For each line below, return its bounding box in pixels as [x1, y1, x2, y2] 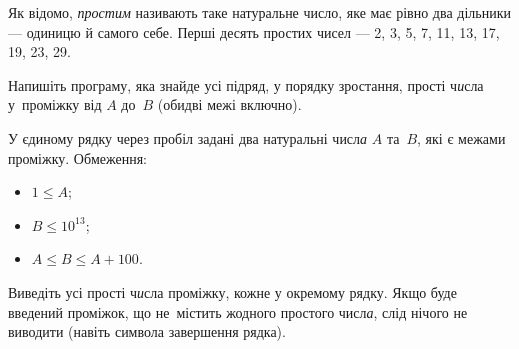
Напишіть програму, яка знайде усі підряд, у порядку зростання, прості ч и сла [8, 74, 484, 95]
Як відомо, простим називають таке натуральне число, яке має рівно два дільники [8, 2, 511, 22]
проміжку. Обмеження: [8, 147, 147, 168]
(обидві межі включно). [157, 94, 302, 115]
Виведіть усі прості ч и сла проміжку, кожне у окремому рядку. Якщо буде [8, 281, 457, 302]
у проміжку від [8, 94, 102, 115]
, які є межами [417, 127, 506, 148]
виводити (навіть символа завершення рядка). [8, 321, 286, 342]
